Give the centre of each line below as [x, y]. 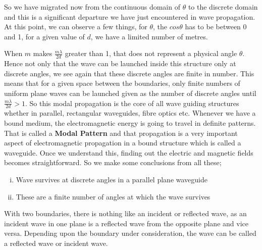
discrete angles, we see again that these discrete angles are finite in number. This [129, 73]
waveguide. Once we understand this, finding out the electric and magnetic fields [129, 152]
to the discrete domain [223, 7]
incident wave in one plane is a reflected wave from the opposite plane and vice [126, 223]
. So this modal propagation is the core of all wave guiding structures [132, 103]
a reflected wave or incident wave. [56, 243]
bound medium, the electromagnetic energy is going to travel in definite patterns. [130, 123]
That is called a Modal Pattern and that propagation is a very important [121, 133]
